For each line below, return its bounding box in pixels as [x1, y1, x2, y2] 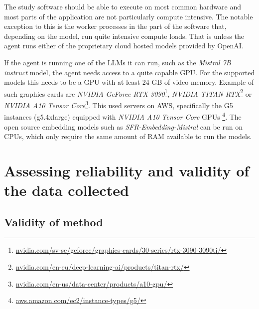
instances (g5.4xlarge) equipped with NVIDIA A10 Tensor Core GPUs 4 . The [4, 110, 242, 122]
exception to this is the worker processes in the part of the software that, [4, 21, 227, 31]
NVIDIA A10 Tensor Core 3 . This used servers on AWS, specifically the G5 [4, 99, 233, 110]
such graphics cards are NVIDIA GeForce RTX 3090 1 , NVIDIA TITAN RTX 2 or [4, 87, 252, 99]
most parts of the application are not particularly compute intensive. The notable [4, 11, 253, 21]
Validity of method [4, 214, 103, 229]
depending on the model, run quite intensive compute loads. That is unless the [4, 30, 244, 41]
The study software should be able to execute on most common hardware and [4, 1, 241, 11]
